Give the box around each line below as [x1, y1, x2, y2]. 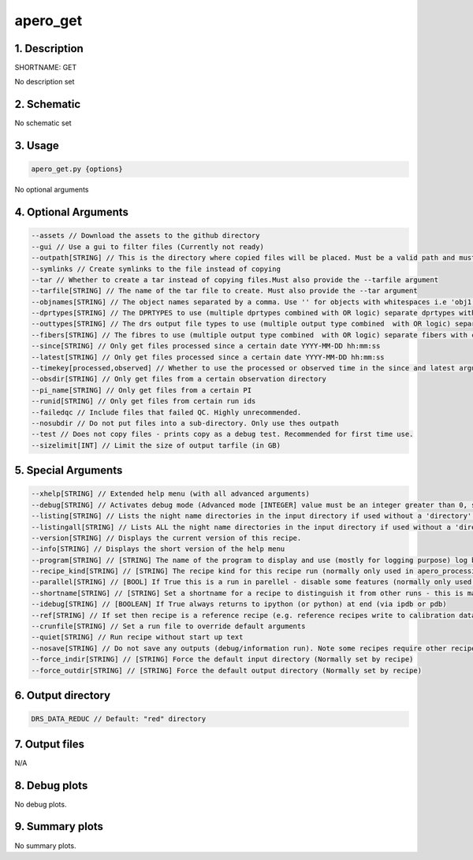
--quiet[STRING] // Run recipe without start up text [31, 633, 244, 642]
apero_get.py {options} [31, 165, 124, 173]
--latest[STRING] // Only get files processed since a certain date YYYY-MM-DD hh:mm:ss [31, 352, 385, 362]
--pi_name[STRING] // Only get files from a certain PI [31, 385, 252, 394]
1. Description [14, 42, 84, 55]
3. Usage [14, 139, 59, 153]
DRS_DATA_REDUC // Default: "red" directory [31, 714, 207, 724]
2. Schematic [14, 98, 81, 111]
